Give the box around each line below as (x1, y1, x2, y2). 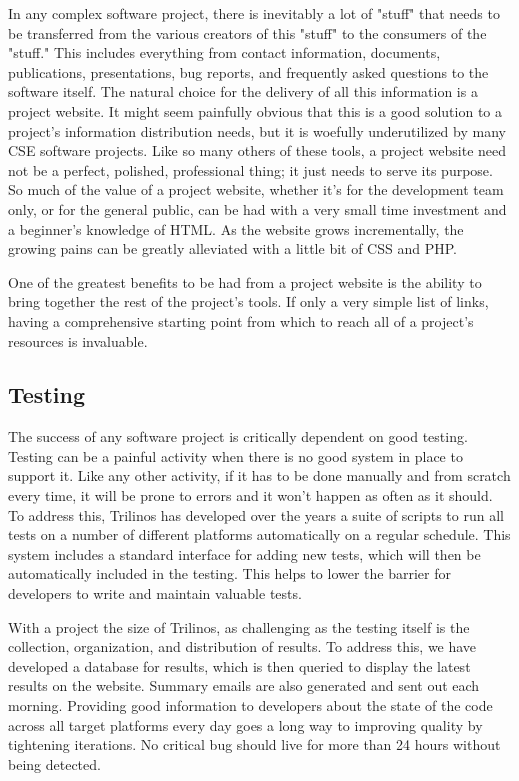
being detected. (8, 753, 101, 774)
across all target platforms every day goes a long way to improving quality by (8, 714, 483, 735)
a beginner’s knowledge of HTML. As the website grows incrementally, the (8, 218, 464, 239)
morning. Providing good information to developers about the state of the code (8, 695, 493, 716)
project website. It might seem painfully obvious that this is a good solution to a (8, 100, 503, 121)
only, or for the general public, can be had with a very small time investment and (8, 198, 507, 219)
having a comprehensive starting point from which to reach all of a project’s (8, 310, 474, 331)
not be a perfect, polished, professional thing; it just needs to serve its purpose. (8, 159, 493, 180)
